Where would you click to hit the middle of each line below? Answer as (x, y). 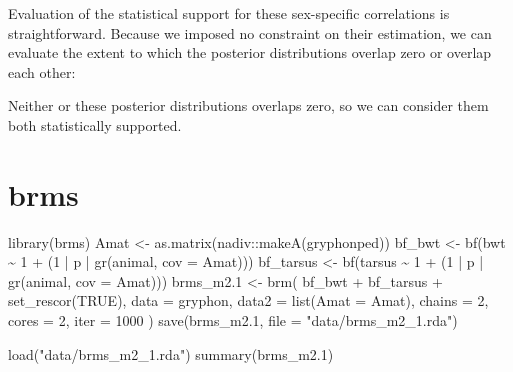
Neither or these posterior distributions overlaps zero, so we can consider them (248, 105)
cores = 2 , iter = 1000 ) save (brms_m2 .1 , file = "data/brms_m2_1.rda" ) (233, 320)
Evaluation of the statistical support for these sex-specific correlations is (229, 13)
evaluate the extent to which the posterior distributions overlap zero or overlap (250, 52)
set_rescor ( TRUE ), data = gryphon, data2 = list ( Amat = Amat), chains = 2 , (248, 300)
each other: (42, 71)
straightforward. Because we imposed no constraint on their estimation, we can (250, 32)
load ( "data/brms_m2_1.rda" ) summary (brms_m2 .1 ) (171, 353)
